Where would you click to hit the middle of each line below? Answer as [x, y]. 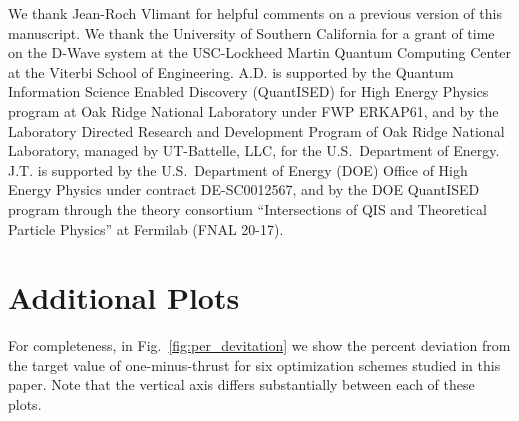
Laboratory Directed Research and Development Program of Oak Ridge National [256, 130]
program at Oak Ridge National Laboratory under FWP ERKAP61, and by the [253, 110]
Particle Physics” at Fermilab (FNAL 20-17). [146, 228]
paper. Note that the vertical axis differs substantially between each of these [241, 384]
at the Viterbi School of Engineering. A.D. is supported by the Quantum [231, 71]
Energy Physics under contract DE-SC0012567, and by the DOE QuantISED [244, 189]
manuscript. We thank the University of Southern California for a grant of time [251, 32]
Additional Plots [124, 297]
